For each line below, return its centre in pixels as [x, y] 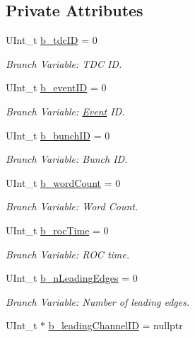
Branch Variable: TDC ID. [64, 63]
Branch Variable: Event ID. [65, 111]
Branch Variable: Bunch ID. [67, 159]
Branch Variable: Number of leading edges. [98, 301]
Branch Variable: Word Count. [72, 206]
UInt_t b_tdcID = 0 [52, 40]
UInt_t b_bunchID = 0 [58, 135]
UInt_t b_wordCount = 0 [63, 182]
